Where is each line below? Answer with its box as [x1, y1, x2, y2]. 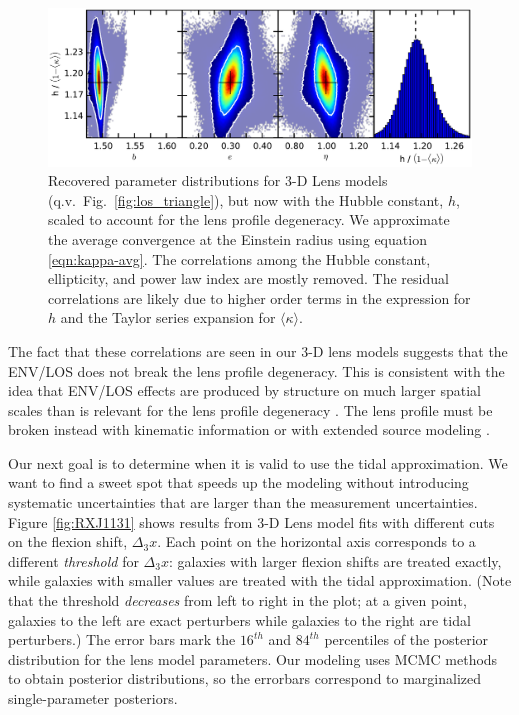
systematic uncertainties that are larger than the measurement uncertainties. [8, 492, 478, 513]
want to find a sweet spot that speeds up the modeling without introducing [8, 472, 469, 493]
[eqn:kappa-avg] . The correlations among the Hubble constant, [48, 248, 431, 269]
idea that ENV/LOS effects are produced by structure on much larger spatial [8, 380, 481, 401]
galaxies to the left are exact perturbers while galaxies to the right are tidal [8, 609, 471, 630]
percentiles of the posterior [324, 629, 489, 650]
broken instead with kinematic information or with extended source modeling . [8, 419, 490, 440]
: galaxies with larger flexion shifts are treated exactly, [168, 550, 502, 571]
